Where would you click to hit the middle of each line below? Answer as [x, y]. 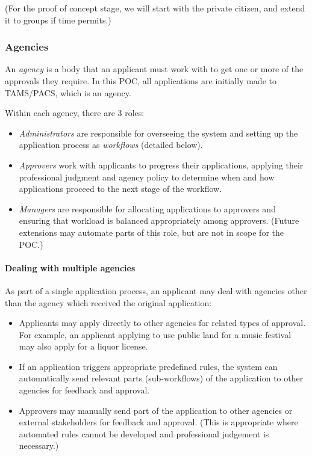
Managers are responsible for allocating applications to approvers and [147, 208]
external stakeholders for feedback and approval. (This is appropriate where [158, 422]
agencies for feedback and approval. [84, 390]
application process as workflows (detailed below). [111, 145]
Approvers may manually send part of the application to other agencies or [156, 410]
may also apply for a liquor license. [83, 346]
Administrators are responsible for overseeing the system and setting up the [158, 133]
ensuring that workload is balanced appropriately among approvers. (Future [159, 220]
